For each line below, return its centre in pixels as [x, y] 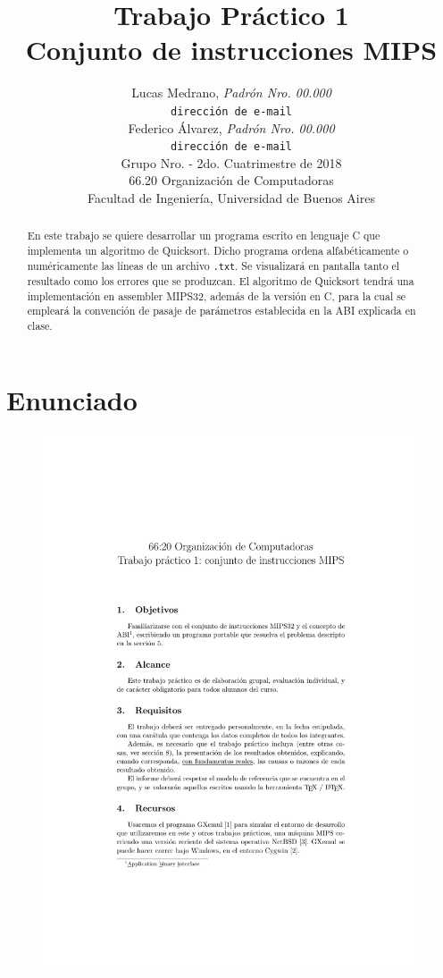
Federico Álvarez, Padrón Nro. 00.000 [231, 127]
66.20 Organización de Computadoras [231, 180]
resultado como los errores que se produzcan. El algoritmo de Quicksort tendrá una [221, 280]
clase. [40, 325]
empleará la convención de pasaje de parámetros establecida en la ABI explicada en [221, 311]
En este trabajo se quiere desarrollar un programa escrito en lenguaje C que [204, 236]
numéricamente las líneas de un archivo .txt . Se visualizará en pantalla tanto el [213, 265]
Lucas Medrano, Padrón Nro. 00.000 [231, 93]
